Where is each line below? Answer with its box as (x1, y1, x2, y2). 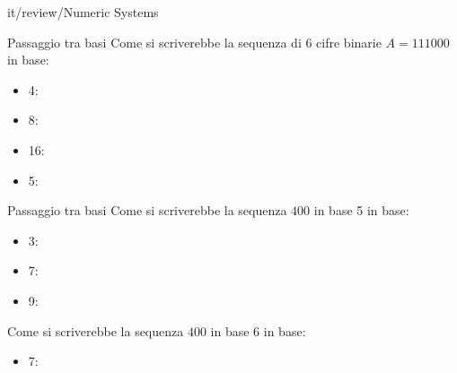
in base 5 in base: (313, 201, 409, 220)
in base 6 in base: (210, 321, 306, 340)
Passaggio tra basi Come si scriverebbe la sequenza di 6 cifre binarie (7, 32, 382, 51)
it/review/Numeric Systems (7, 3, 159, 21)
